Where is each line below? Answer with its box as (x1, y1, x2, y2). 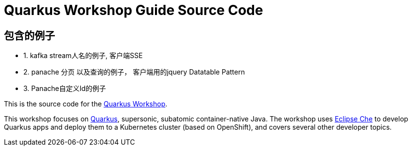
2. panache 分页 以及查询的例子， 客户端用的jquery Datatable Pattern (23, 68, 245, 76)
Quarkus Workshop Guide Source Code (4, 2, 263, 18)
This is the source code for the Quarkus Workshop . (4, 100, 168, 108)
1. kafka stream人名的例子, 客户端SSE (23, 51, 143, 60)
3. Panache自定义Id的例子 (23, 84, 106, 93)
